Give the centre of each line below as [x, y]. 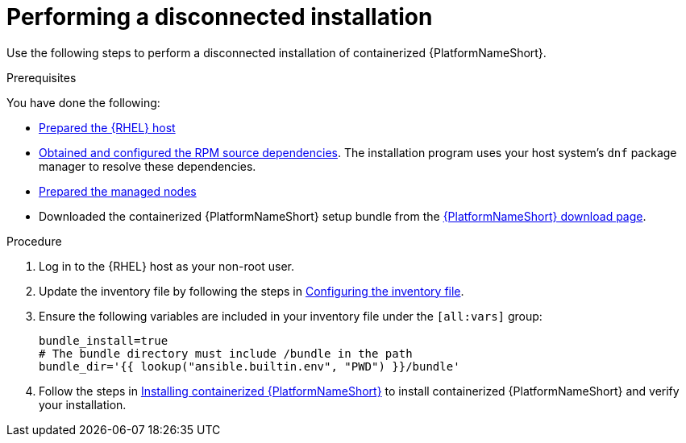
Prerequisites [42, 77]
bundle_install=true [104, 340]
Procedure [34, 241]
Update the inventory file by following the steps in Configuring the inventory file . [252, 291]
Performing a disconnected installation [220, 17]
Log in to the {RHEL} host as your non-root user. [167, 266]
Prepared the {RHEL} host [107, 127]
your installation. [83, 404]
